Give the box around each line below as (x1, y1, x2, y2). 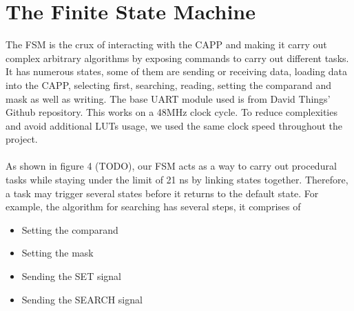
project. (6, 132, 38, 146)
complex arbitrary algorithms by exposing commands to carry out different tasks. (6, 50, 349, 65)
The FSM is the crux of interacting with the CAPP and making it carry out (6, 37, 327, 52)
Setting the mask (21, 245, 94, 260)
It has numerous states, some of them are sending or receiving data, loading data (6, 64, 348, 79)
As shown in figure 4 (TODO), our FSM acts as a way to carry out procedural (6, 159, 337, 173)
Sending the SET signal (21, 269, 121, 283)
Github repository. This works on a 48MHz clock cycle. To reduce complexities (6, 105, 337, 119)
